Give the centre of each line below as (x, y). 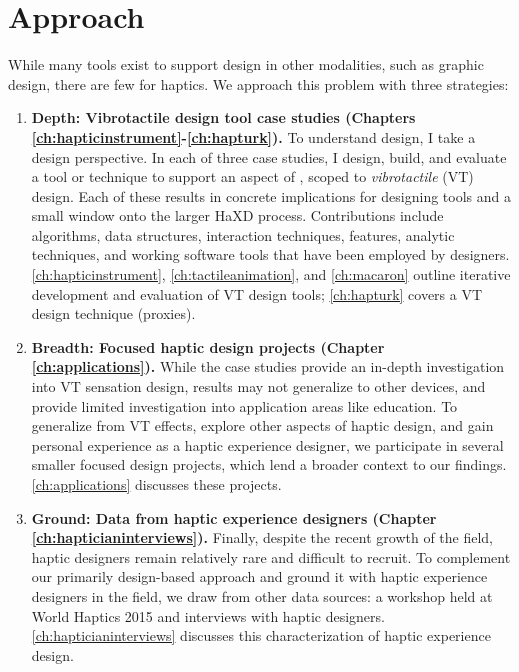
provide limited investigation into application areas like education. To (244, 405)
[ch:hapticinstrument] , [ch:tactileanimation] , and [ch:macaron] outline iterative (271, 274)
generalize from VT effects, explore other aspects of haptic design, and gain (262, 425)
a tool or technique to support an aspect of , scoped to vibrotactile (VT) (252, 176)
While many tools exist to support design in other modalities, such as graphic (246, 64)
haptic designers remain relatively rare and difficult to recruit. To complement (271, 556)
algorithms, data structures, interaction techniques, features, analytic (243, 234)
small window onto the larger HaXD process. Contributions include (237, 215)
